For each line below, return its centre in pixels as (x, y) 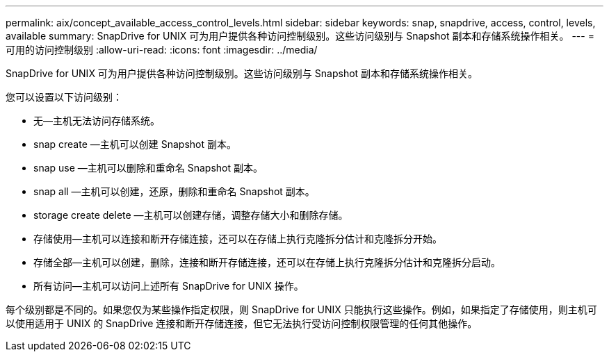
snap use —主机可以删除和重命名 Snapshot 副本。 (148, 168)
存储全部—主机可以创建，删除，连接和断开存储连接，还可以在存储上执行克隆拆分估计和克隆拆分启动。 (267, 262)
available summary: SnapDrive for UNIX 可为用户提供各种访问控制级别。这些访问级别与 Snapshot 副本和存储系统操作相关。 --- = (300, 36)
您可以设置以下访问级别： (64, 97)
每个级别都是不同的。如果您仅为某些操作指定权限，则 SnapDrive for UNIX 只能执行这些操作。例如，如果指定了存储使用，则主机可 (301, 309)
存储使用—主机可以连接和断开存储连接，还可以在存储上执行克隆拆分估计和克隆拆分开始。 (238, 239)
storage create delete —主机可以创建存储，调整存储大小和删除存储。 (191, 215)
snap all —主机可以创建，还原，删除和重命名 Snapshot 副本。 (174, 191)
